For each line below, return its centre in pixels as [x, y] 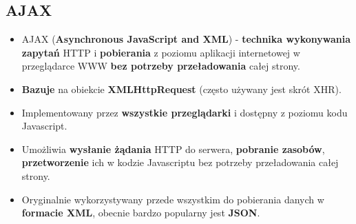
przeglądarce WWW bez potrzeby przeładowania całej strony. [161, 66]
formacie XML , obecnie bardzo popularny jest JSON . [141, 213]
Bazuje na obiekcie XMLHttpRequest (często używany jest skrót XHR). [181, 89]
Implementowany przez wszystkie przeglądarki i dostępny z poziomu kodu [185, 112]
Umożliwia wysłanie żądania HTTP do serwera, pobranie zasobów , [173, 149]
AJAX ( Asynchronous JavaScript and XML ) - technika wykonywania [186, 39]
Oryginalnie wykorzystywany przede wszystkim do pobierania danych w [173, 199]
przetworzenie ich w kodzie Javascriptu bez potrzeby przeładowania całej [180, 162]
